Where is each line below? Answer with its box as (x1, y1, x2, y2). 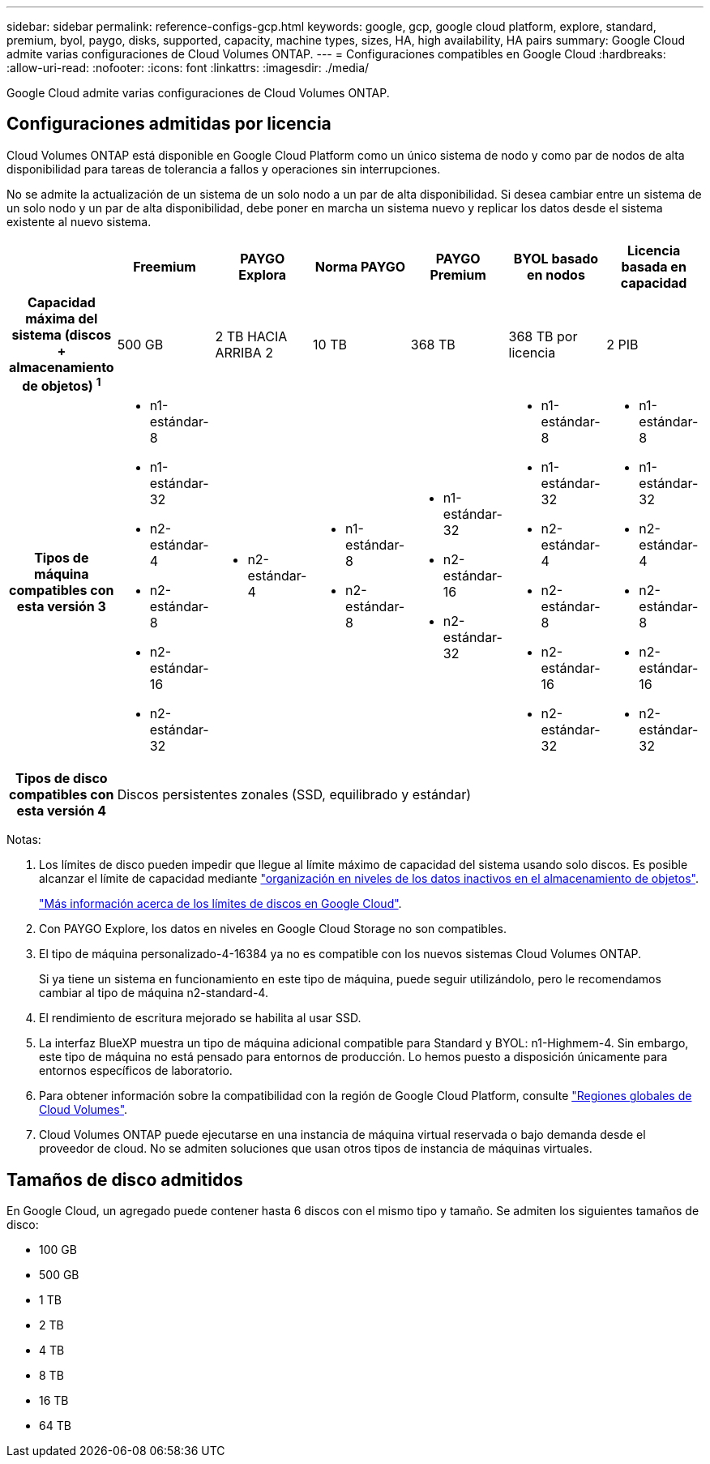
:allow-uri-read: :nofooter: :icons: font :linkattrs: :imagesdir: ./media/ (6, 61, 370, 75)
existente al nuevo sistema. (6, 214, 152, 229)
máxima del (25, 310, 98, 327)
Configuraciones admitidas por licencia (6, 113, 331, 135)
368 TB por (508, 327, 578, 345)
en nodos (526, 266, 585, 283)
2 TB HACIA (215, 327, 288, 345)
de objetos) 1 (22, 375, 101, 395)
